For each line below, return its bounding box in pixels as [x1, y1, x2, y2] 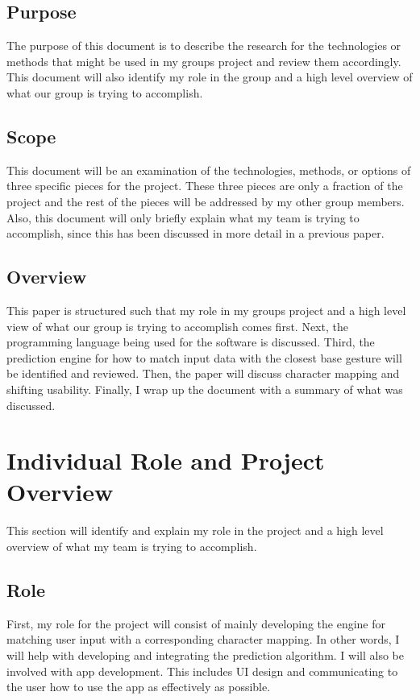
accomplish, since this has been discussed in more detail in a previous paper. [6, 225, 385, 242]
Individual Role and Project [6, 444, 325, 477]
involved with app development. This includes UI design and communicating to [6, 662, 398, 679]
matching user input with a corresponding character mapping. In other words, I [6, 631, 400, 648]
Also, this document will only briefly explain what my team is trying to [6, 209, 360, 226]
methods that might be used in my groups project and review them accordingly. [6, 52, 401, 69]
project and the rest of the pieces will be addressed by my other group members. [6, 193, 405, 209]
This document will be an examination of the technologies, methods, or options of [6, 161, 411, 178]
